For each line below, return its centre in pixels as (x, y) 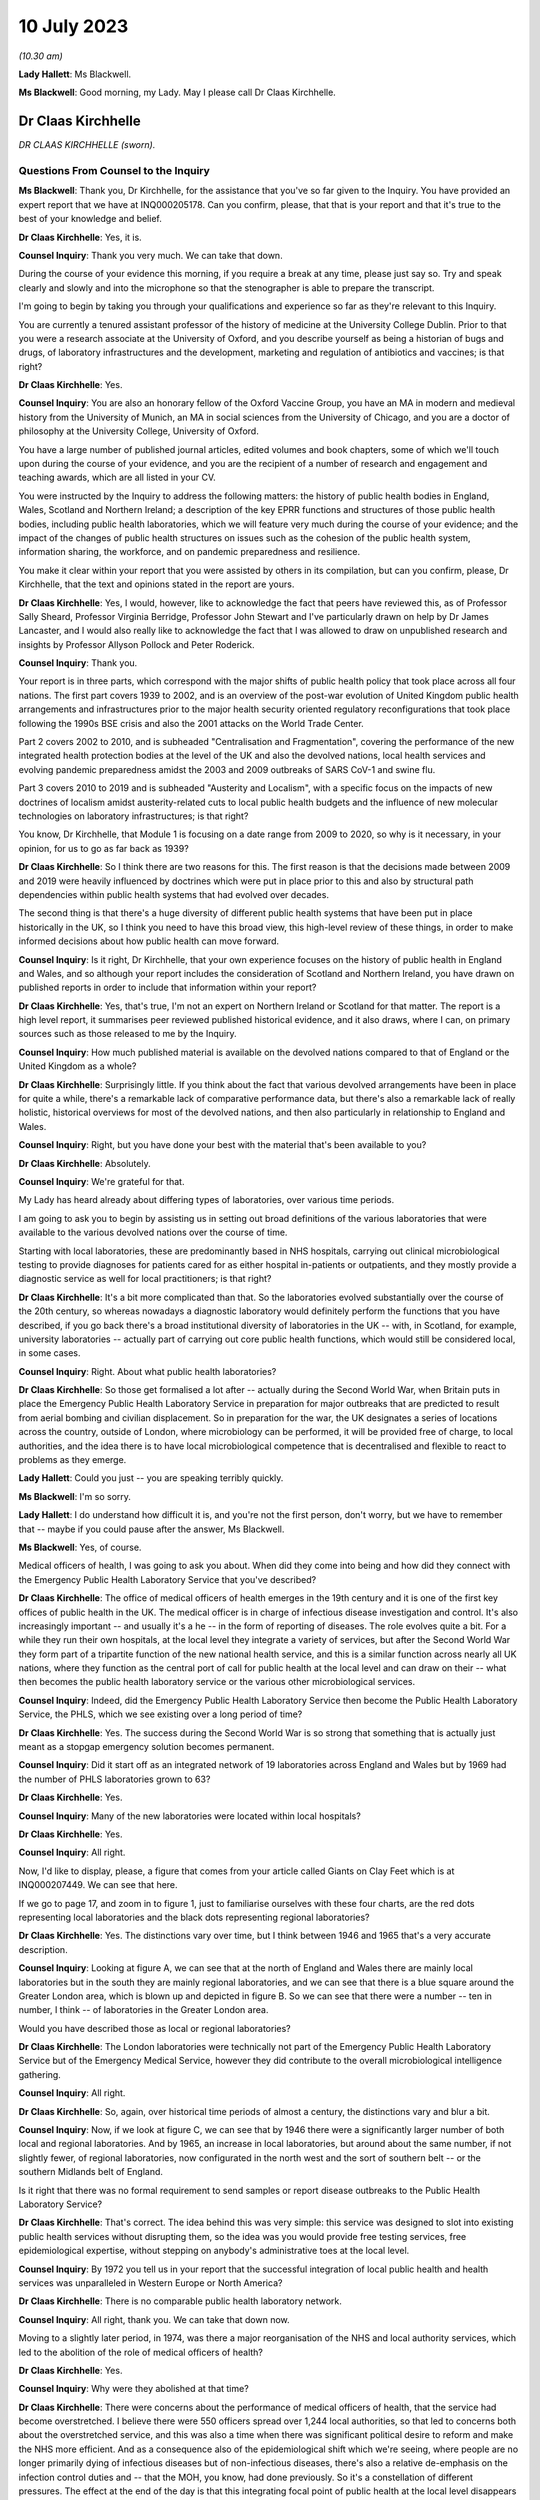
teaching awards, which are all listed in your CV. (117, 477)
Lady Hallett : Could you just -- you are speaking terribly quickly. (151, 1478)
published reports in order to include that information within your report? (167, 987)
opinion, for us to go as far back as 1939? (103, 848)
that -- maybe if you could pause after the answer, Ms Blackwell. (151, 1529)
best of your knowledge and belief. (90, 219)
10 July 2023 (73, 26)
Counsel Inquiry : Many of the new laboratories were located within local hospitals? (190, 1816)
